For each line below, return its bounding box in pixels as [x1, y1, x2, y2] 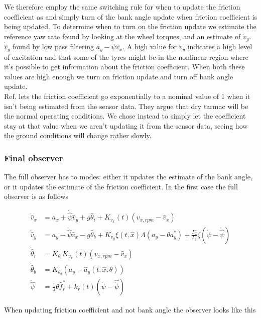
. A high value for [122, 41, 177, 52]
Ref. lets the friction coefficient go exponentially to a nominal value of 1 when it [4, 91, 250, 101]
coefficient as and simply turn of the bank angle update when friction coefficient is [4, 11, 257, 22]
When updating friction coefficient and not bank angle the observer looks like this [4, 304, 256, 314]
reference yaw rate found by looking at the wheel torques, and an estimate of [4, 31, 241, 41]
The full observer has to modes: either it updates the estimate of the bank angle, [4, 171, 252, 182]
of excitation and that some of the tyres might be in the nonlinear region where [4, 51, 248, 62]
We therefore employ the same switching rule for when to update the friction [4, 2, 240, 12]
